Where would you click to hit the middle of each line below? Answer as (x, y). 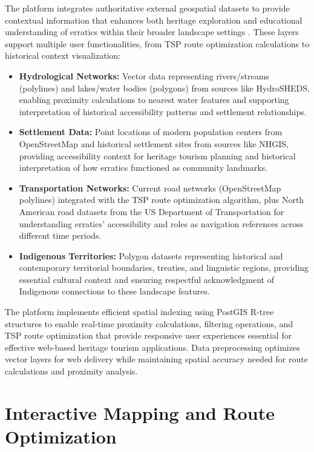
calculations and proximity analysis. (71, 371)
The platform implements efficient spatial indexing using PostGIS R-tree (139, 312)
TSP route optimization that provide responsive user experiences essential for (149, 335)
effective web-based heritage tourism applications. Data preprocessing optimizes (152, 347)
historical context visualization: (63, 55)
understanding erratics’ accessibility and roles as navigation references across (161, 223)
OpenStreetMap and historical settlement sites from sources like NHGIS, (154, 143)
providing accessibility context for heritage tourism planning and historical (157, 155)
